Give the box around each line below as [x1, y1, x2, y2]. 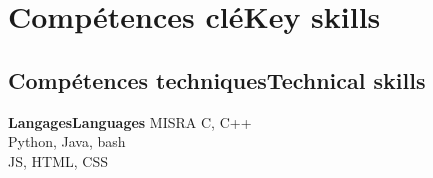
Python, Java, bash [8, 131, 126, 152]
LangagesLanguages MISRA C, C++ [8, 111, 252, 132]
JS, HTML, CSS [8, 150, 108, 171]
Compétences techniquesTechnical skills [8, 64, 426, 95]
